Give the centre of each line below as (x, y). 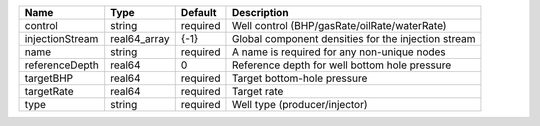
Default (198, 12)
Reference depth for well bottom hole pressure (341, 65)
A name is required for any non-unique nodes (339, 52)
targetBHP (49, 78)
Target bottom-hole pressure (299, 78)
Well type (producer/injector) (300, 104)
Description (260, 12)
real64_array (140, 38)
